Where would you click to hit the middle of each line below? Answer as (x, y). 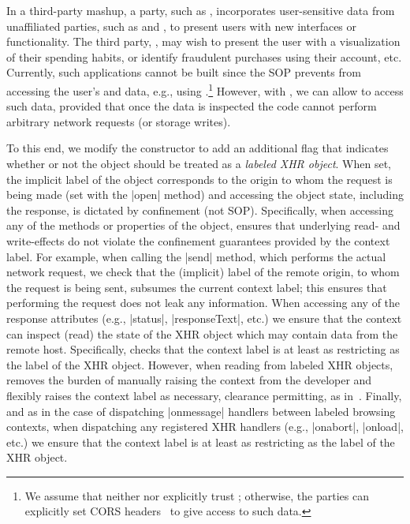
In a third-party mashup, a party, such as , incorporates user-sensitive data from (201, 10)
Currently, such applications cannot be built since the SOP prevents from (184, 72)
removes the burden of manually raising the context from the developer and (189, 380)
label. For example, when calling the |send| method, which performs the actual (196, 256)
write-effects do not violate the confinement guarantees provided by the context (198, 240)
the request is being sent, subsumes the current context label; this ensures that (197, 287)
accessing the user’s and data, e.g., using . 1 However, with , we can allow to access (205, 89)
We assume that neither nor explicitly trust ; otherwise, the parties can (197, 495)
